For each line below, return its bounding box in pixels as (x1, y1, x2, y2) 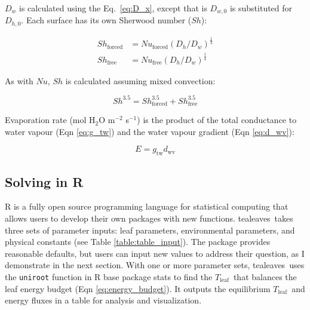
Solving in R (5, 172, 84, 191)
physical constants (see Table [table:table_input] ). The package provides (5, 235, 271, 248)
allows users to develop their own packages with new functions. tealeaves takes (5, 212, 293, 225)
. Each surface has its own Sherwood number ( (21, 14, 192, 26)
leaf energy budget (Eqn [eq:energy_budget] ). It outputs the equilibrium (5, 282, 271, 294)
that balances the (233, 270, 297, 283)
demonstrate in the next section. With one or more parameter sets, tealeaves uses (5, 259, 305, 271)
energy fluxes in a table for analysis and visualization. (5, 294, 202, 306)
